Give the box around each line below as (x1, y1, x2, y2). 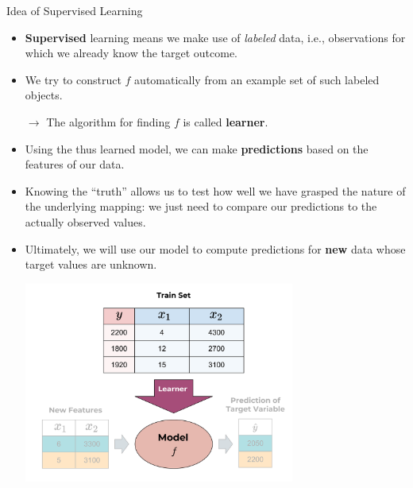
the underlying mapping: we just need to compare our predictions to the (25, 198, 377, 215)
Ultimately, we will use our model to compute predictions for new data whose (25, 240, 406, 257)
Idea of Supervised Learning (6, 2, 143, 18)
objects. (25, 87, 63, 103)
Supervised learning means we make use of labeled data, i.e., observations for (25, 29, 406, 45)
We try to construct (25, 71, 122, 87)
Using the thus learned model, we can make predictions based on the (25, 140, 369, 157)
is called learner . (183, 113, 268, 130)
